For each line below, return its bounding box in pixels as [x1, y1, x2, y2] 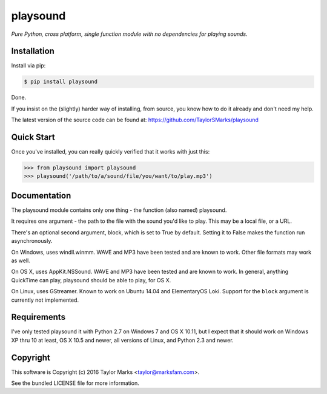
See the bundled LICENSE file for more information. [11, 379, 139, 387]
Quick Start [11, 132, 55, 143]
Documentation [11, 190, 71, 200]
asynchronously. [11, 237, 53, 245]
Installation [11, 46, 54, 56]
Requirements [11, 312, 66, 322]
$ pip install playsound [24, 78, 98, 85]
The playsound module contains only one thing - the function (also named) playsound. [11, 206, 227, 214]
